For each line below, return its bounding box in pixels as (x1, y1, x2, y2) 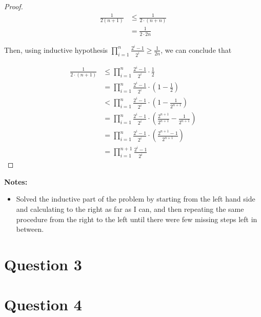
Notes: (4, 176, 28, 187)
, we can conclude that (160, 44, 232, 55)
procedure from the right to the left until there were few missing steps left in (16, 213, 257, 224)
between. (16, 224, 44, 234)
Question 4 (4, 294, 82, 315)
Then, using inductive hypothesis (4, 44, 108, 55)
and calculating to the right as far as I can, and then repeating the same (16, 204, 244, 214)
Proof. (4, 1, 23, 11)
